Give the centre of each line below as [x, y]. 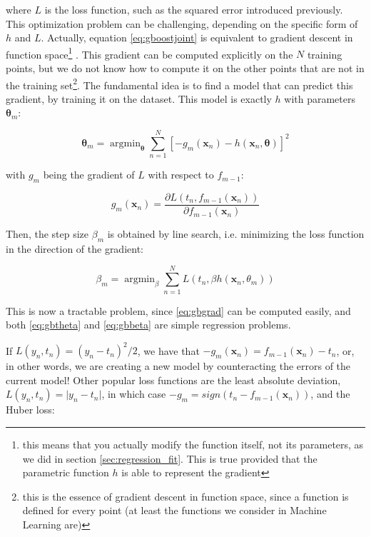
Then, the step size [47, 234]
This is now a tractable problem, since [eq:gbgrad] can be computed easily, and [178, 310]
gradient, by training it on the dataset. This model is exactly [139, 98]
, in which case [134, 394]
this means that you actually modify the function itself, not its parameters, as [193, 445]
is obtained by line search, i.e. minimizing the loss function [236, 234]
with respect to [181, 175]
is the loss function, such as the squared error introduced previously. [194, 9]
